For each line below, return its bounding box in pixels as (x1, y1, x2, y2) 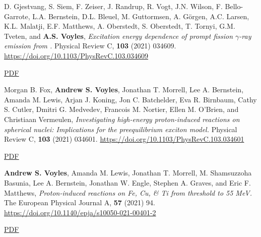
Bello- (225, 1, 243, 11)
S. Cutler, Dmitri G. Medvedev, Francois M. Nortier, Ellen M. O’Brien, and (4, 104, 239, 114)
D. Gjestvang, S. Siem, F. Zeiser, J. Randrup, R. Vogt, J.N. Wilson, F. (4, 1, 223, 11)
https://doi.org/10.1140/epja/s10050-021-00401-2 (4, 207, 156, 217)
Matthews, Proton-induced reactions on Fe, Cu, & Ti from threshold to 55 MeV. (4, 187, 252, 198)
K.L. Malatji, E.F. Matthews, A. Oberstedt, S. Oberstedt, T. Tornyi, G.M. (4, 21, 235, 31)
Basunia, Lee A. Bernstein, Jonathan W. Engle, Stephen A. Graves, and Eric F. (4, 177, 251, 188)
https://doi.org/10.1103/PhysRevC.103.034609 (4, 50, 149, 61)
